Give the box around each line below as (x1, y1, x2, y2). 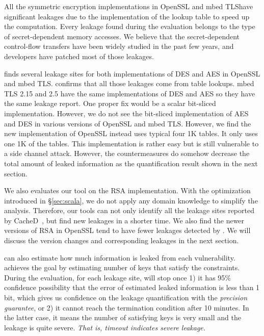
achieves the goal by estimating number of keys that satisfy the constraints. (4, 262, 240, 273)
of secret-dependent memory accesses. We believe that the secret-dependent (4, 31, 240, 41)
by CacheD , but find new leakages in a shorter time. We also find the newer (4, 215, 245, 225)
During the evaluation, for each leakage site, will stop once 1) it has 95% (4, 272, 231, 282)
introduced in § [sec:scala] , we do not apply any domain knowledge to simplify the (4, 195, 258, 205)
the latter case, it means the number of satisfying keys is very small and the (4, 312, 241, 323)
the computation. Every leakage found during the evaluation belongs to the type (4, 21, 255, 32)
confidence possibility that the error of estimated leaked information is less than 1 (4, 282, 260, 293)
